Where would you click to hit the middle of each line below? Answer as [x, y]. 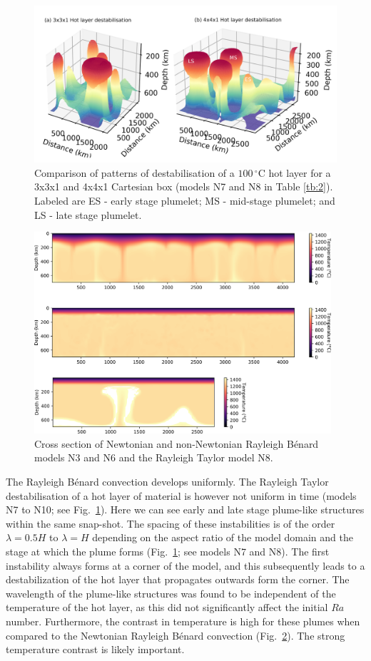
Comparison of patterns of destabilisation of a [134, 172]
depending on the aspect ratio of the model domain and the [223, 537]
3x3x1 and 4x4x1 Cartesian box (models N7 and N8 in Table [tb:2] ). [184, 186]
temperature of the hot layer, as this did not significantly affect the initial [167, 607]
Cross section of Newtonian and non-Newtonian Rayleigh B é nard [177, 443]
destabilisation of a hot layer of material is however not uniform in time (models [181, 495]
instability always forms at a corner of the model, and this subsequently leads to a [185, 565]
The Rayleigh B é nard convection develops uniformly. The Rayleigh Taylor [167, 481]
